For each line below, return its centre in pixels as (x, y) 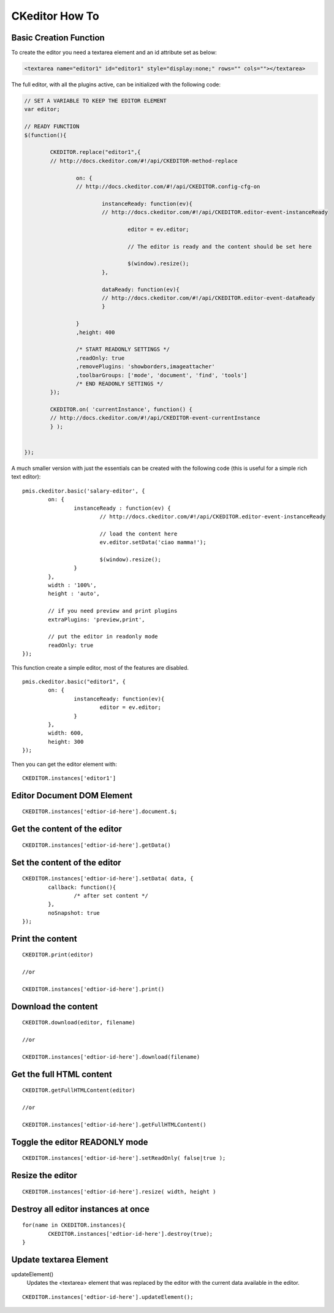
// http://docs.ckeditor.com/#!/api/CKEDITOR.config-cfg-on (168, 186)
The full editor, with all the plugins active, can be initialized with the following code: (116, 85)
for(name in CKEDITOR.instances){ (74, 1225)
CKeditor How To (55, 16)
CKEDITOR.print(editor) (58, 955)
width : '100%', (72, 585)
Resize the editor (44, 1175)
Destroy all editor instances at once (81, 1209)
